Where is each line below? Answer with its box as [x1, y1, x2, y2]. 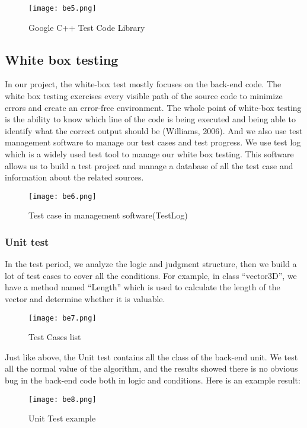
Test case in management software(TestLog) [28, 209, 188, 221]
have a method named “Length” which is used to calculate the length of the [5, 281, 280, 293]
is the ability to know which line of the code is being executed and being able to [5, 113, 296, 125]
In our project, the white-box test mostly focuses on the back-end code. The [5, 78, 282, 90]
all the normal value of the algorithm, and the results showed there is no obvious [5, 362, 298, 375]
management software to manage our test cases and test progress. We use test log [5, 136, 301, 148]
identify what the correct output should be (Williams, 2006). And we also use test [5, 124, 303, 137]
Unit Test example [28, 412, 96, 424]
